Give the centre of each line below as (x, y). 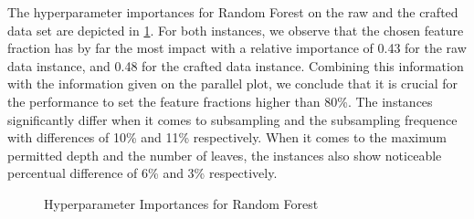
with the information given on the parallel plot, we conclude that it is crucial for (232, 83)
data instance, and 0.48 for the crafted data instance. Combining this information (236, 65)
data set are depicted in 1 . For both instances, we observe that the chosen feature (236, 30)
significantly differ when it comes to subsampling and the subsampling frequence (232, 119)
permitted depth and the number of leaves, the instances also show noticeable (225, 155)
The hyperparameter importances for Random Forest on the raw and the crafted (233, 12)
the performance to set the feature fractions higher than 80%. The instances (220, 101)
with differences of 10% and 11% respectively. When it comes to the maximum (227, 137)
